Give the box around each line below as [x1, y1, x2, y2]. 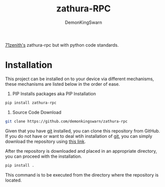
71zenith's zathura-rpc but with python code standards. [5, 42, 119, 48]
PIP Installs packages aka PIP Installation [12, 90, 96, 97]
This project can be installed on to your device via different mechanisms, [5, 75, 154, 82]
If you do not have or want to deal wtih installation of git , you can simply [5, 133, 153, 139]
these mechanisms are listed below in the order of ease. [5, 81, 120, 87]
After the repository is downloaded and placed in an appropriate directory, [5, 148, 158, 154]
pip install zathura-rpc [5, 100, 57, 105]
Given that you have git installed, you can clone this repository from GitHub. [5, 127, 161, 134]
